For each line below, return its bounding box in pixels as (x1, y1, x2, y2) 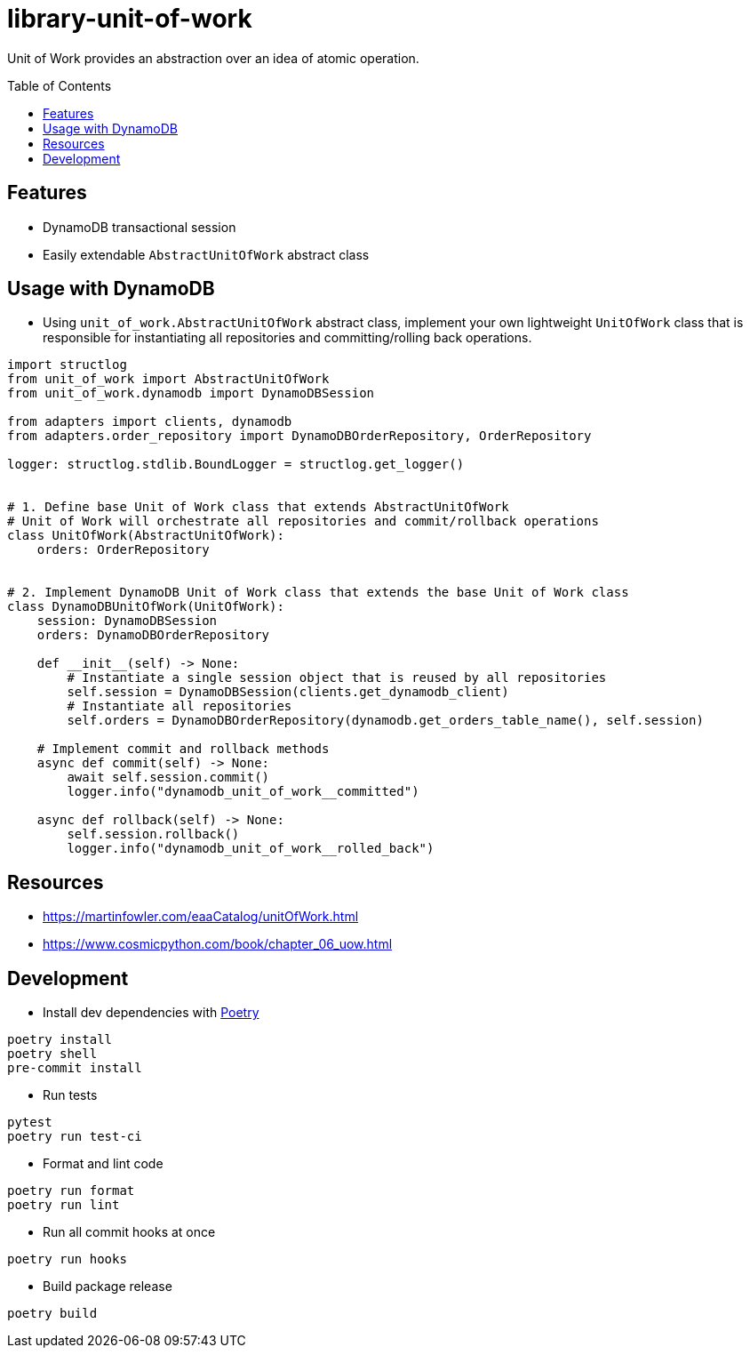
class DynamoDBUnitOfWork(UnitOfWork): (7, 599, 284, 614)
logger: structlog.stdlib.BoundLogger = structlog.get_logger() (7, 457, 465, 472)
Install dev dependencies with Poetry (43, 1005, 259, 1021)
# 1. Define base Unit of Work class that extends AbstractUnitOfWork (7, 500, 509, 515)
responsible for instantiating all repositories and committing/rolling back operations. (43, 330, 532, 346)
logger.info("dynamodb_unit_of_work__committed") (67, 784, 419, 799)
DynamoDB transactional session (43, 219, 236, 235)
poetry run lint (7, 1198, 120, 1213)
